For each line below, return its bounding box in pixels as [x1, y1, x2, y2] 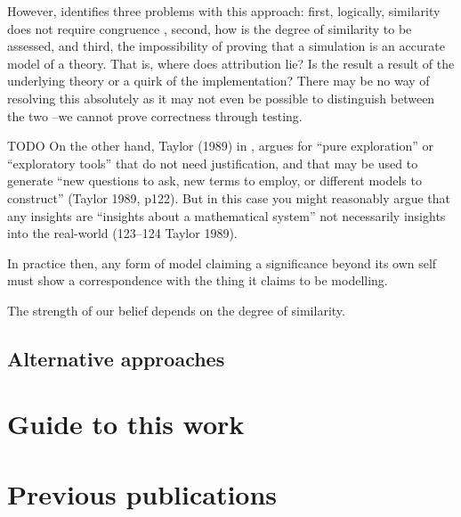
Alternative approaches [7, 344, 225, 372]
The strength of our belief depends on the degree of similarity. [7, 300, 345, 319]
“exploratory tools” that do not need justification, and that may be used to [7, 153, 418, 172]
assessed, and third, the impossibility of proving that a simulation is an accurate [7, 37, 445, 55]
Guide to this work [7, 406, 245, 442]
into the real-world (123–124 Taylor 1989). [7, 224, 238, 242]
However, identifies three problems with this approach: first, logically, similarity [7, 2, 441, 20]
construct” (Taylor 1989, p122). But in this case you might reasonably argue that [7, 188, 451, 207]
